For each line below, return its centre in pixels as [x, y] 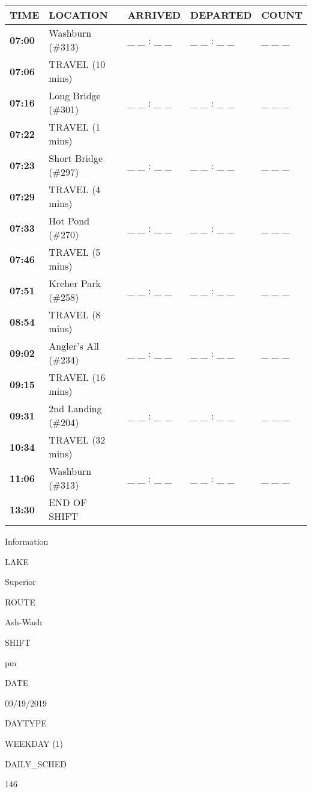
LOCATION [78, 15]
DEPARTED [221, 15]
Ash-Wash [23, 622]
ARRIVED [154, 15]
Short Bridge [76, 158]
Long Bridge [75, 95]
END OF [68, 502]
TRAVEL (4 [75, 189]
